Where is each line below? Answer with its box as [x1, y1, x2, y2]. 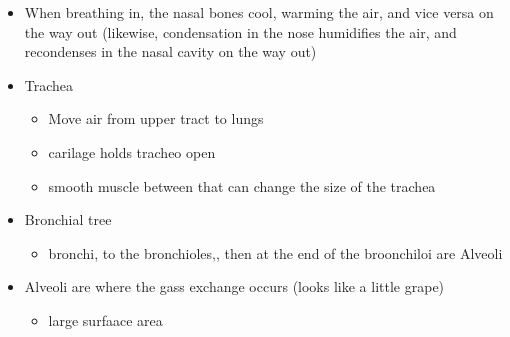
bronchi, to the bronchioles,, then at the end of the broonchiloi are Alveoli [48, 242, 503, 263]
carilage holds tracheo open [48, 141, 216, 162]
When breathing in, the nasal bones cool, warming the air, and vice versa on [24, 2, 494, 22]
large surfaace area [48, 309, 163, 330]
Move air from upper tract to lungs [48, 108, 264, 129]
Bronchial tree [24, 209, 112, 230]
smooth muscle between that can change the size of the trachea [48, 175, 436, 196]
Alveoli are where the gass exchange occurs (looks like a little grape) [24, 276, 445, 297]
